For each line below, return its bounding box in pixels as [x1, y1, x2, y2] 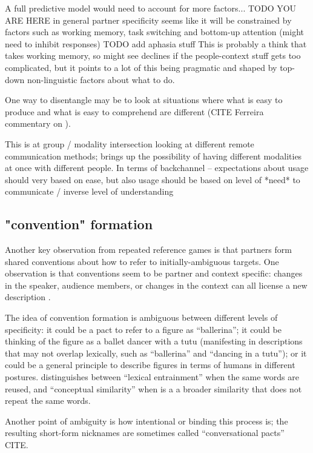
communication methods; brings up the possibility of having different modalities [5, 149, 302, 162]
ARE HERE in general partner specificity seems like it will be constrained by [5, 13, 292, 26]
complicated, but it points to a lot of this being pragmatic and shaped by [5, 61, 277, 73]
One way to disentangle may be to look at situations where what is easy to [5, 93, 283, 106]
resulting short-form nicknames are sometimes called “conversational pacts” [5, 426, 285, 439]
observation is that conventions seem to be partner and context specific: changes [5, 267, 303, 280]
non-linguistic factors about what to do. [27, 73, 175, 86]
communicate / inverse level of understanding [5, 185, 174, 198]
